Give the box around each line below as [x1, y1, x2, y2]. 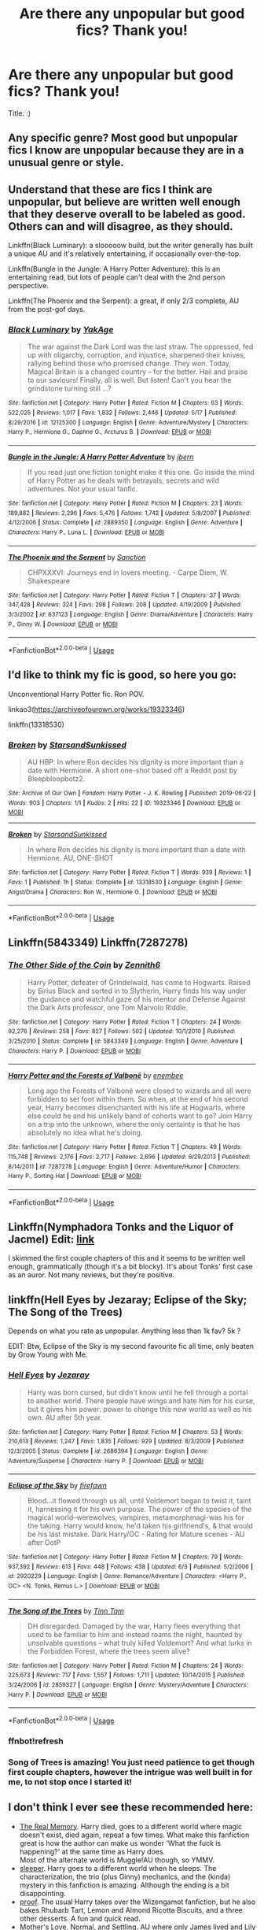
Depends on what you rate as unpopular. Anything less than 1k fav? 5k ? [8, 1326, 241, 1335]
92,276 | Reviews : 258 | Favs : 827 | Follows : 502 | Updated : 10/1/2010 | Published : [8, 1028, 236, 1035]
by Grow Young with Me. [8, 1350, 88, 1359]
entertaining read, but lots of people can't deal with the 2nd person [8, 272, 225, 282]
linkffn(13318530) [8, 720, 65, 729]
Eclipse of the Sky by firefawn [8, 1481, 108, 1491]
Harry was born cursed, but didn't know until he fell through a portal [27, 1387, 248, 1397]
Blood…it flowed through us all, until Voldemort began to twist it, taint [27, 1496, 251, 1506]
